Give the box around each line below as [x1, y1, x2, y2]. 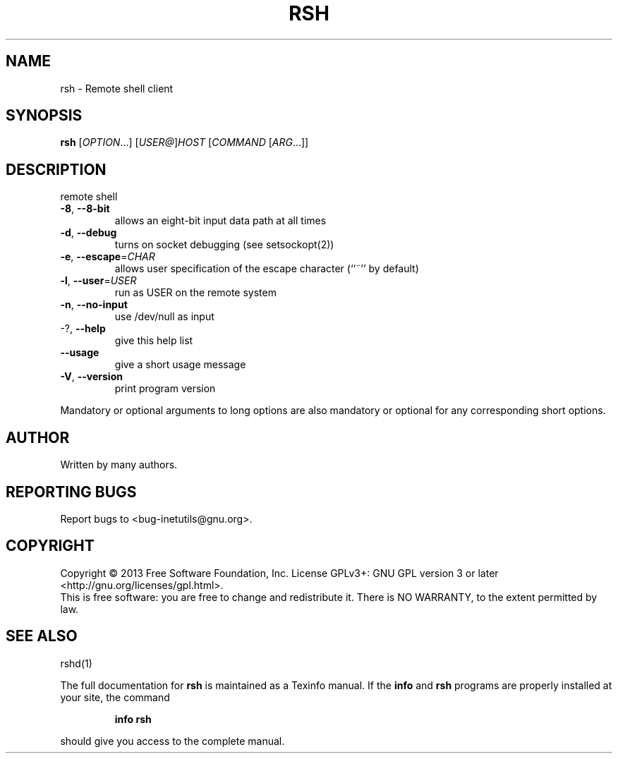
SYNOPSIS [6, 107, 83, 125]
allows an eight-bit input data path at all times [114, 214, 327, 227]
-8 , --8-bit [60, 202, 110, 215]
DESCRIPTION [6, 160, 107, 178]
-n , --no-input [60, 298, 128, 311]
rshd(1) [60, 657, 92, 669]
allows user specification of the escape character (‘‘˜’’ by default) [114, 262, 419, 275]
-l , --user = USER [60, 274, 137, 287]
